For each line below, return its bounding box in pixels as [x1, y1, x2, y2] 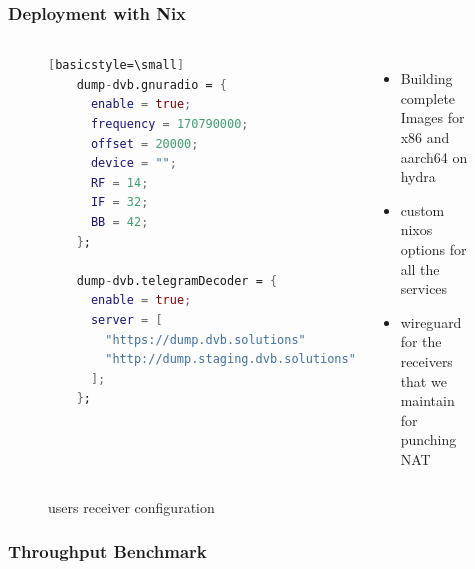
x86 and [400, 127, 450, 147]
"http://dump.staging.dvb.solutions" [105, 352, 356, 367]
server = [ [90, 312, 163, 327]
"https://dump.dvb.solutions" [105, 332, 306, 347]
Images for [400, 107, 465, 128]
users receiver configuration [48, 496, 215, 517]
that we [400, 370, 447, 391]
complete [400, 87, 456, 108]
